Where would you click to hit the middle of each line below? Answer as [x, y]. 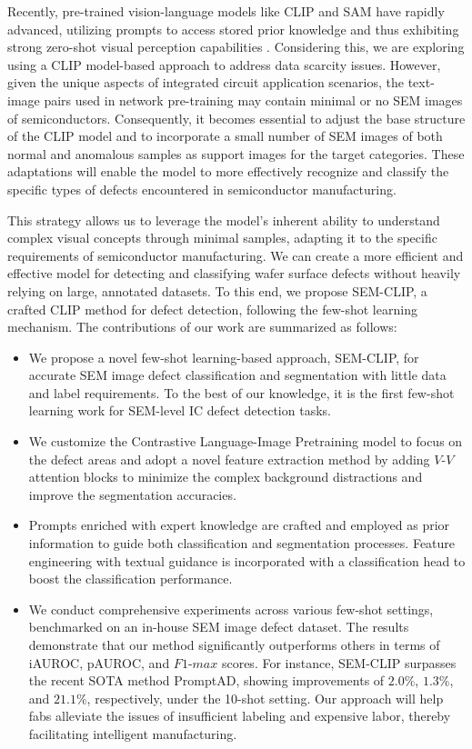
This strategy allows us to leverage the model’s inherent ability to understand [224, 220]
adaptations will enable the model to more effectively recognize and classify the [228, 171]
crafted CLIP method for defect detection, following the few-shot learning [212, 309]
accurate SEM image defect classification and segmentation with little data [237, 375]
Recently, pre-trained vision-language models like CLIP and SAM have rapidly [226, 11]
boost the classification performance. [131, 579]
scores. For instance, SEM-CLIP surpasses [339, 662]
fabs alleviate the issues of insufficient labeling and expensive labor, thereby [240, 716]
